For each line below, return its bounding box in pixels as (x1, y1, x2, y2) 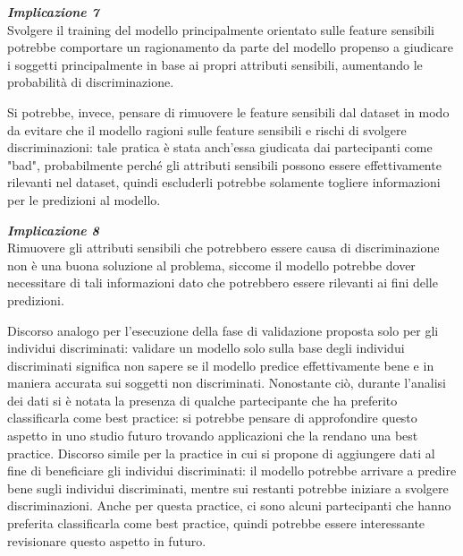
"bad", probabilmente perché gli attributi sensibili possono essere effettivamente (7, 155, 442, 174)
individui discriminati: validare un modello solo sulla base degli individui (7, 338, 405, 357)
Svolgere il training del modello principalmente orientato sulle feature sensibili (7, 20, 435, 38)
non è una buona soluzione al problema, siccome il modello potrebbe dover (7, 255, 416, 274)
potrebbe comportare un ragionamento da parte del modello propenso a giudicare (7, 38, 453, 56)
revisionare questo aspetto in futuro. (7, 531, 206, 550)
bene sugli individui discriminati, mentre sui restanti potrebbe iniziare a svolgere (7, 478, 449, 497)
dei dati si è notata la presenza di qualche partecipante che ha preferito (7, 390, 398, 409)
